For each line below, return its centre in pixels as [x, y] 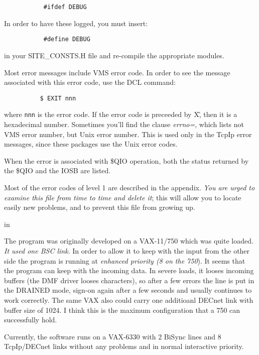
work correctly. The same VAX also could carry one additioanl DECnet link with [129, 300]
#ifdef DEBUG [65, 7]
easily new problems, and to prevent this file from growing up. [100, 207]
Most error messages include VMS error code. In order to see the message [117, 72]
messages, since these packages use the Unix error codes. [91, 144]
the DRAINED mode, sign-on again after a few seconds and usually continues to [128, 290]
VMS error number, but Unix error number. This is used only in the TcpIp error [128, 134]
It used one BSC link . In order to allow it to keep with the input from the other [127, 250]
